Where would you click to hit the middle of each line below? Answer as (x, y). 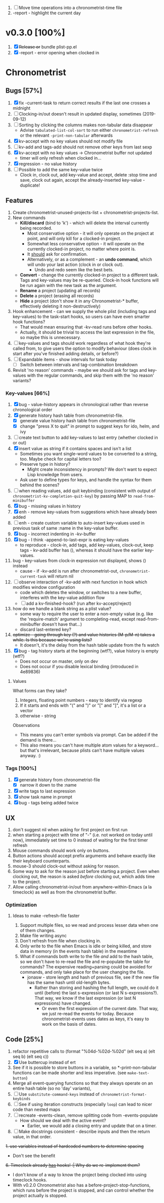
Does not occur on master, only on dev (59, 661)
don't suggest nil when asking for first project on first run (70, 830)
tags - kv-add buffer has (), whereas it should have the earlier (82, 550)
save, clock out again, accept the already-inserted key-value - (82, 180)
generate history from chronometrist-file (60, 780)
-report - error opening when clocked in (59, 52)
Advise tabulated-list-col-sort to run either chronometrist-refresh (89, 130)
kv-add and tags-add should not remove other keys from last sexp (85, 147)
